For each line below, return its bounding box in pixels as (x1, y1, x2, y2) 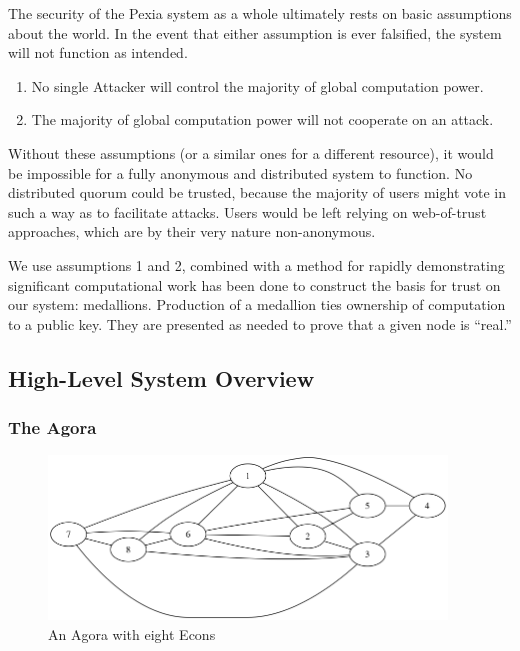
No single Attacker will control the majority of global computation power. (31, 75, 484, 96)
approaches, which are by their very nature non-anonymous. (8, 221, 376, 242)
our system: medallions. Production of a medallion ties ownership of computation (8, 294, 506, 315)
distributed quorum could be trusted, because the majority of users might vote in (8, 182, 506, 203)
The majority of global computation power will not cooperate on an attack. (31, 109, 494, 130)
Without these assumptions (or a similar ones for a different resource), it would (8, 142, 494, 163)
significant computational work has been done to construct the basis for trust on (8, 274, 501, 295)
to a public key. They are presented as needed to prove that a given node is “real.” (8, 313, 512, 334)
